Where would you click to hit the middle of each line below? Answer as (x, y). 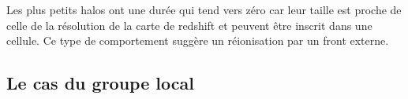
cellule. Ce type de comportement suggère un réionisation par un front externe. (198, 40)
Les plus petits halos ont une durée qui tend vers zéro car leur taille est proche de (204, 9)
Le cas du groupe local (100, 83)
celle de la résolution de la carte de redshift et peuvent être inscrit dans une (189, 25)
